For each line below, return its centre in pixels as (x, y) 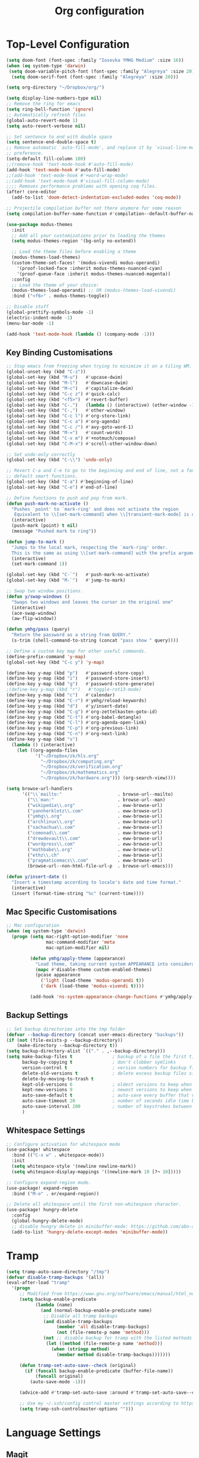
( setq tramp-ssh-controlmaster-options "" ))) (76, 1409)
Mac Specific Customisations (62, 912)
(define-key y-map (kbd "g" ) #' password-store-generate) (81, 684)
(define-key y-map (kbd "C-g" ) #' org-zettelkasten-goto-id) (82, 712)
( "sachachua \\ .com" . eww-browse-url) (95, 828)
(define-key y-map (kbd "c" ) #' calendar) (61, 695)
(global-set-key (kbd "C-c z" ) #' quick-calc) (63, 394)
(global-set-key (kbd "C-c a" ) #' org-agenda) (63, 422)
